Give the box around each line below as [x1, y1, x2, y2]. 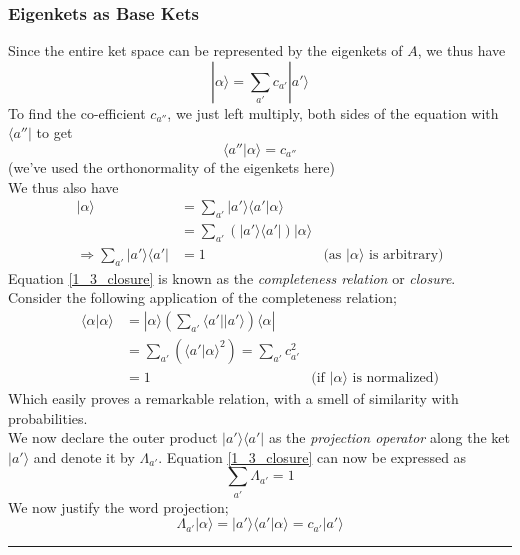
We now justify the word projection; [8, 496, 229, 517]
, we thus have [417, 40, 506, 61]
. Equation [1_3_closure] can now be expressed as [158, 446, 467, 467]
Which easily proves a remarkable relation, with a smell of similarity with [8, 387, 459, 408]
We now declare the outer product [8, 427, 218, 448]
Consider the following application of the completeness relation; [8, 287, 397, 308]
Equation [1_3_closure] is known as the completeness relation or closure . [8, 267, 456, 288]
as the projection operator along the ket [268, 427, 511, 448]
